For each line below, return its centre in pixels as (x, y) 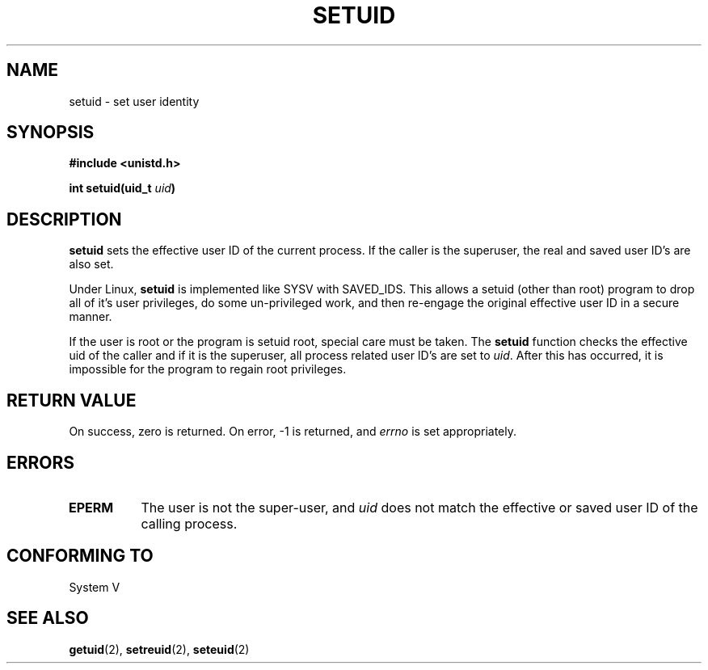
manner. (91, 317)
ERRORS (41, 462)
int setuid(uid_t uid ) (122, 188)
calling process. (189, 523)
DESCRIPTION (64, 219)
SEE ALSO (48, 618)
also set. (91, 264)
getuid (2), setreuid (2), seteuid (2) (159, 649)
